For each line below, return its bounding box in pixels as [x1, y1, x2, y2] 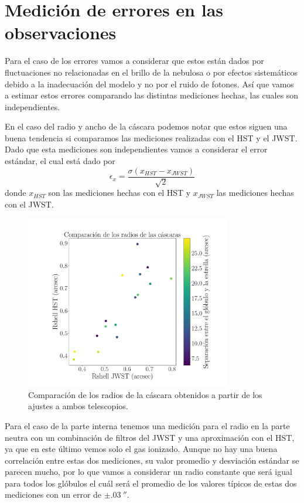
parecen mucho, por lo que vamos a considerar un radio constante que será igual [5, 465, 292, 478]
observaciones [5, 21, 117, 45]
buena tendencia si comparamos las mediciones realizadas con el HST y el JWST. [5, 131, 298, 144]
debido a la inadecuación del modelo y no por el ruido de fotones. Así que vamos [5, 77, 294, 90]
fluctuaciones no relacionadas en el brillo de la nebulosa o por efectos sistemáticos [5, 66, 298, 78]
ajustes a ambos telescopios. [28, 400, 128, 412]
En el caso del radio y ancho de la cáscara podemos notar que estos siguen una [5, 120, 288, 132]
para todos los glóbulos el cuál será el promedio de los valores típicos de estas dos [5, 477, 297, 489]
